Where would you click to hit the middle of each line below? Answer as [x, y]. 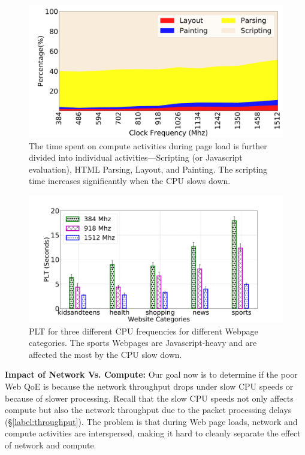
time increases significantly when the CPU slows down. [130, 181]
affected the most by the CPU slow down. [105, 354]
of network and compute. [51, 445]
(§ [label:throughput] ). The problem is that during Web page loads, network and [151, 421]
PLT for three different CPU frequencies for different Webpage [144, 331]
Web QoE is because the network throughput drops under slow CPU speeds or [149, 386]
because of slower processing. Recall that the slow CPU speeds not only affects [149, 398]
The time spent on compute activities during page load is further [148, 145]
